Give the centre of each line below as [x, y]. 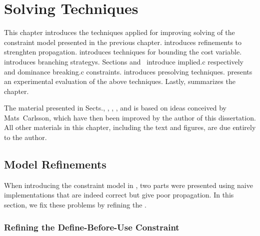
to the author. [25, 137]
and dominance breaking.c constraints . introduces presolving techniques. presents [128, 71]
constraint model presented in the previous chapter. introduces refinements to [123, 42]
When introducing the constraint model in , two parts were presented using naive [128, 185]
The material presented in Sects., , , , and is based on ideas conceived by [115, 108]
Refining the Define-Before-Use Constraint [92, 227]
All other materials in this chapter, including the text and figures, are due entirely [130, 127]
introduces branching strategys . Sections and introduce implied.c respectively [124, 61]
